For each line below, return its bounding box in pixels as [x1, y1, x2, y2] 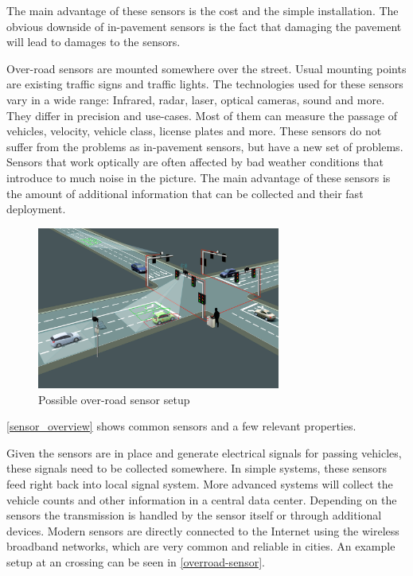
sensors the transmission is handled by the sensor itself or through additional [6, 507, 382, 523]
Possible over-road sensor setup [38, 391, 190, 407]
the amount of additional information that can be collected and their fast [6, 185, 364, 201]
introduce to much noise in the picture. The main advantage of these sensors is [6, 169, 391, 185]
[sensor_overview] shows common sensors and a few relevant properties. [6, 418, 357, 434]
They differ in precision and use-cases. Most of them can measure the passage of [6, 107, 398, 123]
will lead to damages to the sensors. [6, 33, 181, 50]
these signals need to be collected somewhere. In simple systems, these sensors [6, 460, 388, 477]
